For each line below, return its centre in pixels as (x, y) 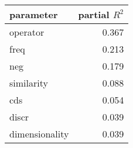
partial (94, 14)
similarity (29, 83)
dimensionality (39, 134)
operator (27, 32)
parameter (34, 14)
